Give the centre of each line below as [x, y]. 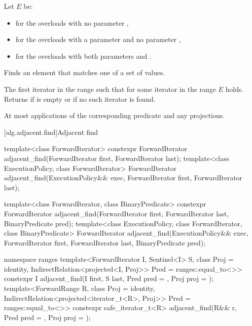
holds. [234, 89]
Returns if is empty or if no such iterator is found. [80, 99]
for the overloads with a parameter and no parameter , [98, 39]
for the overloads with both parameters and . [84, 56]
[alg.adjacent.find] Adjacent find [51, 132]
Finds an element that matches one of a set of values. [85, 72]
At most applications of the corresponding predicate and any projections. [114, 115]
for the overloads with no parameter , [72, 22]
